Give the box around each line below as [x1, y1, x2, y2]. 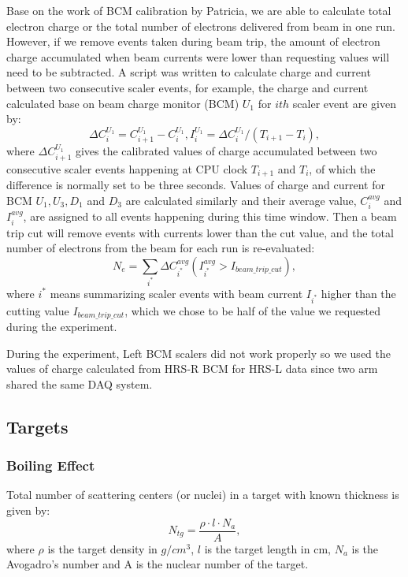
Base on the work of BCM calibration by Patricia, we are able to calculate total [6, 2, 391, 18]
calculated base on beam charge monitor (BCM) [6, 95, 239, 111]
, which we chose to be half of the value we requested [124, 302, 381, 318]
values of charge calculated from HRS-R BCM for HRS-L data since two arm [6, 360, 378, 377]
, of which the [309, 160, 376, 177]
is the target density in [47, 540, 158, 557]
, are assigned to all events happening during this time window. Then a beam [23, 208, 397, 225]
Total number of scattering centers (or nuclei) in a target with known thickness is [6, 486, 399, 503]
